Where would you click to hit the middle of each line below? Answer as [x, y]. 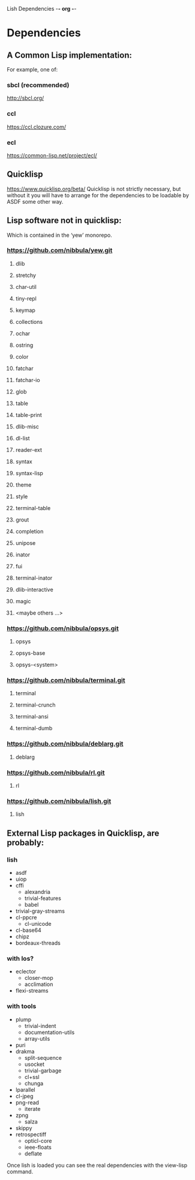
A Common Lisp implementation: [70, 55]
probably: [25, 843]
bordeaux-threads [38, 943]
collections [29, 321]
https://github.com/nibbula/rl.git [56, 773]
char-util [26, 287]
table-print [29, 415]
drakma [25, 1051]
